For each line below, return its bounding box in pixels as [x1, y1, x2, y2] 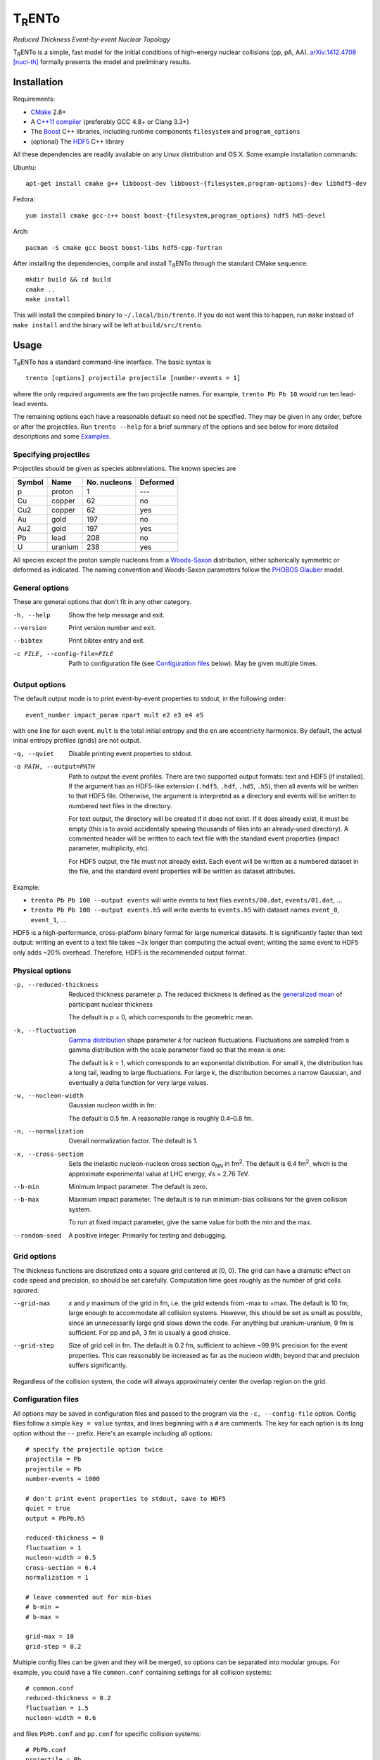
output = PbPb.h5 [25, 1514, 85, 1522]
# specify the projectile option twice [25, 1445, 163, 1453]
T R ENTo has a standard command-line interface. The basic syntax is [13, 358, 212, 367]
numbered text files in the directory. [68, 801, 172, 810]
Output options [13, 679, 66, 689]
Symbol [17, 477, 44, 487]
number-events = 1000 [25, 1475, 100, 1483]
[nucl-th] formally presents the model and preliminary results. [13, 58, 191, 66]
